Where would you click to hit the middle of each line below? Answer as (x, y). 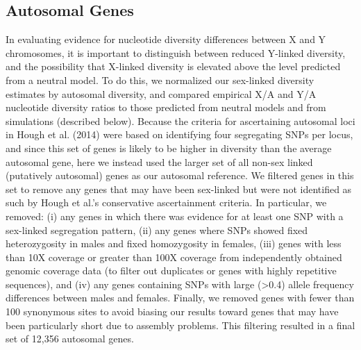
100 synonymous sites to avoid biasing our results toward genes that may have (172, 311)
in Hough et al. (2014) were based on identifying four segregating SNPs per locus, (179, 134)
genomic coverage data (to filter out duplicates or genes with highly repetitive (171, 270)
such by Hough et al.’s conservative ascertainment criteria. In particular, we (166, 202)
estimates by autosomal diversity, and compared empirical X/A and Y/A (161, 93)
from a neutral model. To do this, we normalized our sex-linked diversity (160, 80)
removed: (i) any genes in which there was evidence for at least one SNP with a (175, 216)
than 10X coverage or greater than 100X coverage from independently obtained (174, 257)
